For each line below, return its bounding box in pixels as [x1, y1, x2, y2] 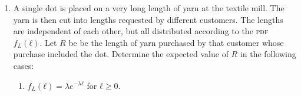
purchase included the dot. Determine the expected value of [13, 48, 229, 60]
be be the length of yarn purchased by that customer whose [68, 36, 284, 48]
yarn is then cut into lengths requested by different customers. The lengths [13, 13, 283, 25]
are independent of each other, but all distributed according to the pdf [13, 25, 269, 37]
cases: [13, 59, 34, 71]
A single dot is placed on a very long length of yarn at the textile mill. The [13, 2, 285, 14]
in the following [240, 48, 296, 60]
